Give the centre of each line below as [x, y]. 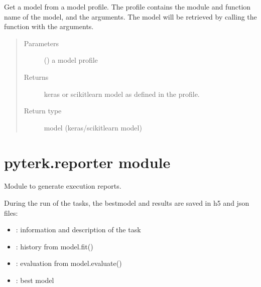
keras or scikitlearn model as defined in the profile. [122, 94]
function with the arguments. [49, 26]
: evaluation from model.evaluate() [69, 263]
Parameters [41, 43]
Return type [43, 111]
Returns [36, 77]
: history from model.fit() [54, 246]
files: [11, 212]
